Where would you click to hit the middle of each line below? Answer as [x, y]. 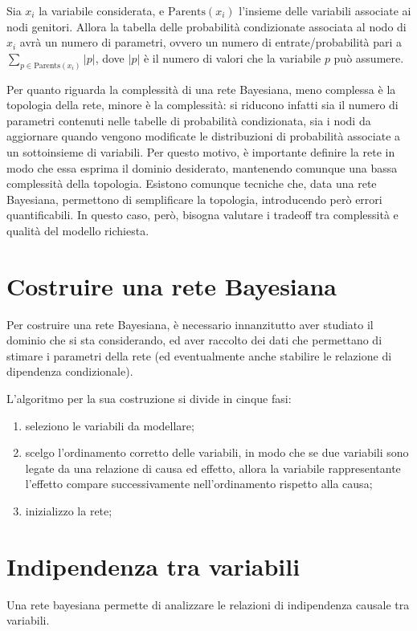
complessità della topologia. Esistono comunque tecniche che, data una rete [192, 183]
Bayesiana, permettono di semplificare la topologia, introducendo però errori [194, 199]
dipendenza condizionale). [70, 371]
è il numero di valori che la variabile [232, 57]
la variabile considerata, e [102, 10]
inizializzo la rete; [69, 511]
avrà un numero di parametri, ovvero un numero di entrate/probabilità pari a [211, 42]
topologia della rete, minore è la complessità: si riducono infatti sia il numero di [202, 105]
